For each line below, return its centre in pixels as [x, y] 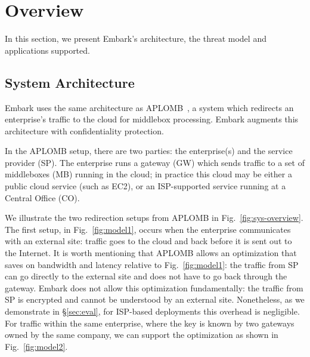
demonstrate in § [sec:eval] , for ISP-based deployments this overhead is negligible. [152, 311]
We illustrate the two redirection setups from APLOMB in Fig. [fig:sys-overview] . [154, 218]
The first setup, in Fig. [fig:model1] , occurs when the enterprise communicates [148, 229]
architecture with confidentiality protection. [84, 130]
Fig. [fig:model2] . [36, 346]
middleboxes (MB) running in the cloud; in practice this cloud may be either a [148, 174]
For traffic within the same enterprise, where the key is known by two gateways [150, 323]
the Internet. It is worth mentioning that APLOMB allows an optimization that [151, 253]
